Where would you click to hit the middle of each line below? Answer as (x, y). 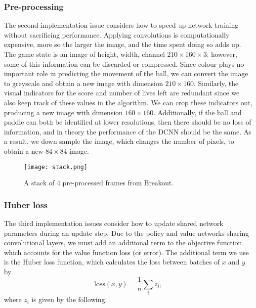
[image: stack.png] (56, 167)
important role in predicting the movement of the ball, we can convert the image (126, 73)
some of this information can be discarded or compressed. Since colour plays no (124, 64)
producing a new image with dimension (64, 112)
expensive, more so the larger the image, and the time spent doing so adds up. (123, 44)
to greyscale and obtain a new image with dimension (84, 83)
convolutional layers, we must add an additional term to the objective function (123, 242)
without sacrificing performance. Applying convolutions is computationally (117, 34)
